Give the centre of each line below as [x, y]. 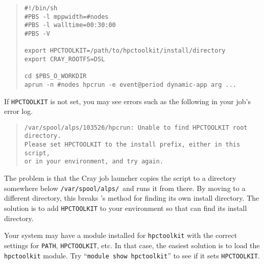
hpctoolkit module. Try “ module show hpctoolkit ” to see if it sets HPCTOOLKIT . [132, 255]
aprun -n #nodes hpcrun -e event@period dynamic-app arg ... [130, 85]
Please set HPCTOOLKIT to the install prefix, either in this [132, 145]
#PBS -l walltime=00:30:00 [70, 25]
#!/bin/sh [41, 8]
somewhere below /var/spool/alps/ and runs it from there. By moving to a [125, 188]
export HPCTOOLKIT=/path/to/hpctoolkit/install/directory [125, 51]
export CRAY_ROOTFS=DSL [65, 59]
